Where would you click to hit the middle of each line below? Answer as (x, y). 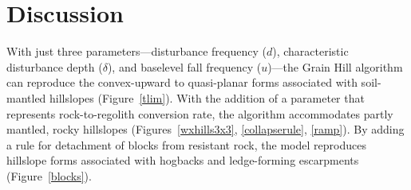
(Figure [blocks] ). (49, 175)
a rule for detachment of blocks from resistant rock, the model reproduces (186, 144)
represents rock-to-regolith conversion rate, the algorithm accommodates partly (200, 113)
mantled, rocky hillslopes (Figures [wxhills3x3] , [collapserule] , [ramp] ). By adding (205, 129)
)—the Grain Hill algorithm (335, 66)
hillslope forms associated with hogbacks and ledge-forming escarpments (183, 160)
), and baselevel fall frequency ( (184, 66)
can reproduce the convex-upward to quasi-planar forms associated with (182, 82)
